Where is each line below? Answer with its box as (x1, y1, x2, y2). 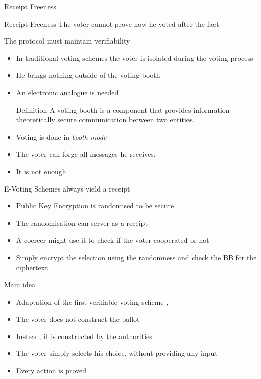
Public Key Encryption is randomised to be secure (16, 200, 174, 211)
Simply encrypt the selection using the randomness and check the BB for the (16, 251, 257, 262)
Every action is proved (16, 365, 87, 376)
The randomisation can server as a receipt (16, 217, 148, 228)
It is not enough (16, 165, 66, 176)
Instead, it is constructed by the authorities (16, 330, 152, 341)
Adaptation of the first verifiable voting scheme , (16, 296, 169, 307)
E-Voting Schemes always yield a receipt (4, 183, 130, 194)
